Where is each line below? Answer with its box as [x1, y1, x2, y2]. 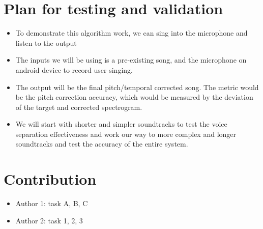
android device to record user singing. [15, 64, 133, 75]
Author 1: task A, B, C [15, 198, 88, 209]
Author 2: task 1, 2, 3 [15, 215, 83, 225]
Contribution [4, 168, 97, 189]
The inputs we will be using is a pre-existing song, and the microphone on [15, 54, 247, 65]
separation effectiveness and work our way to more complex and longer [15, 128, 237, 139]
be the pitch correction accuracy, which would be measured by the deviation [15, 92, 253, 102]
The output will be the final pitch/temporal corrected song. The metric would [15, 81, 259, 92]
